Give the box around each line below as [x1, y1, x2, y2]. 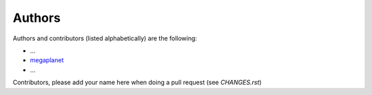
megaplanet [30, 56, 64, 64]
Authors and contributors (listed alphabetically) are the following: [12, 34, 198, 42]
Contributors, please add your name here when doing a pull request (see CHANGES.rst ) [12, 79, 262, 87]
